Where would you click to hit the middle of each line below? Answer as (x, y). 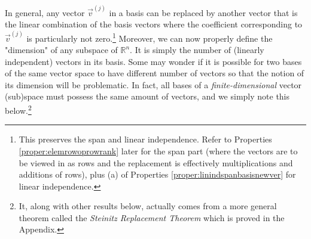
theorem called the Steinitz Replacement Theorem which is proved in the (152, 217)
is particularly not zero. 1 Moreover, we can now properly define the (150, 37)
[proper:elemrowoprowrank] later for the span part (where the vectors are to (158, 150)
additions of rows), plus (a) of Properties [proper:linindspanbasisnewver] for (157, 174)
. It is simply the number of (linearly (197, 50)
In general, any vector (45, 12)
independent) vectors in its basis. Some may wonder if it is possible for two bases (153, 61)
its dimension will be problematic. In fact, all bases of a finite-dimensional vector (153, 84)
